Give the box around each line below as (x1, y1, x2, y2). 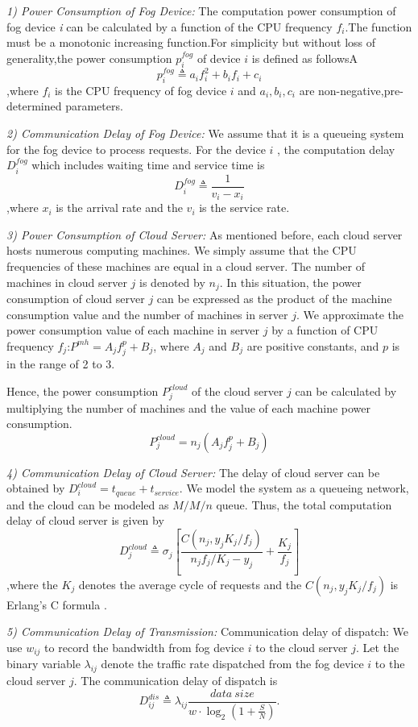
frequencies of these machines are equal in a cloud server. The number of (6, 257, 365, 274)
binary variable (6, 655, 81, 672)
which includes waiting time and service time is (31, 156, 265, 173)
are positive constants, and (246, 337, 379, 354)
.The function (345, 18, 412, 35)
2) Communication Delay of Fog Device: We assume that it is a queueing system (6, 125, 404, 142)
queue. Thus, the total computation (216, 496, 392, 513)
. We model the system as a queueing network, (179, 480, 409, 496)
